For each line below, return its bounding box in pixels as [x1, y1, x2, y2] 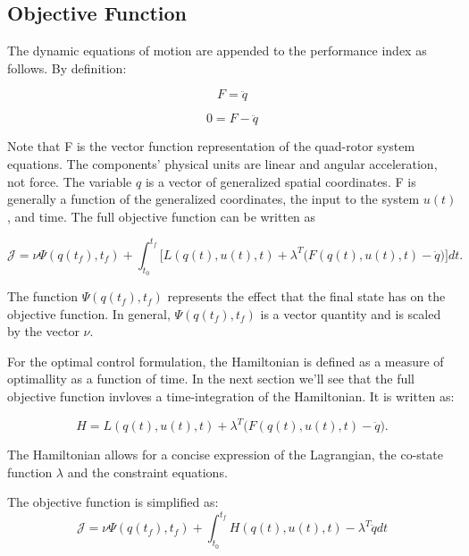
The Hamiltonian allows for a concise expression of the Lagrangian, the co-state [7, 445, 443, 464]
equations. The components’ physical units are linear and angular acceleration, [7, 154, 438, 173]
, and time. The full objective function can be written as [7, 206, 316, 225]
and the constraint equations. [67, 462, 228, 481]
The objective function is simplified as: [7, 493, 219, 511]
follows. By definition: [7, 58, 127, 77]
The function [7, 287, 78, 306]
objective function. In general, [7, 304, 171, 323]
